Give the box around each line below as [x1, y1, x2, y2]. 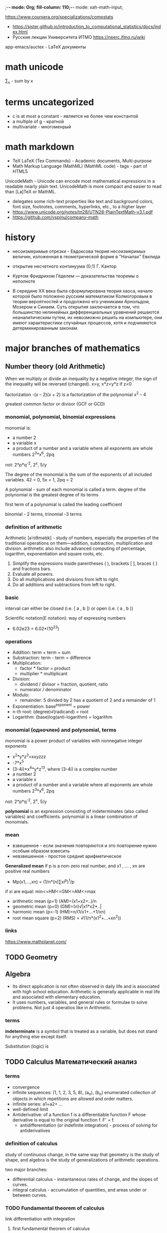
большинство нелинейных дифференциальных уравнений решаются [12, 309, 160, 315]
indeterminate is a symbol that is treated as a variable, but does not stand [5, 1028, 158, 1034]
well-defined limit [12, 1106, 48, 1113]
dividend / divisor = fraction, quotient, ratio [19, 681, 108, 687]
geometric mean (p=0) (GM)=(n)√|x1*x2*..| [12, 903, 102, 909]
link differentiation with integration [5, 1216, 76, 1222]
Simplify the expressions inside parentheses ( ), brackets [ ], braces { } [12, 560, 158, 566]
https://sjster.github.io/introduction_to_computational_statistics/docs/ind [12, 23, 161, 29]
